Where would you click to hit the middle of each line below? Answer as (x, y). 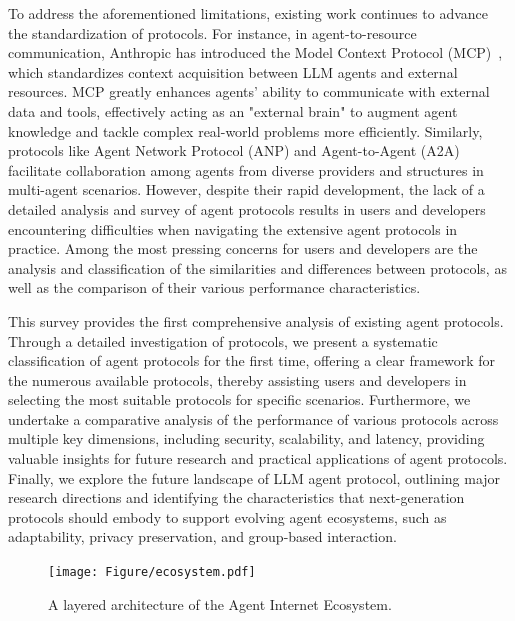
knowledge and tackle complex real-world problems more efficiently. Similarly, (245, 130)
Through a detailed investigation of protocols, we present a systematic (223, 340)
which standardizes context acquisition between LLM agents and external (233, 71)
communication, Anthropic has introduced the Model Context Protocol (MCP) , (255, 52)
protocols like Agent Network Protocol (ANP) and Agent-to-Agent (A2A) (234, 150)
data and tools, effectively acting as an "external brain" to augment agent (233, 110)
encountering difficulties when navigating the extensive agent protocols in (233, 228)
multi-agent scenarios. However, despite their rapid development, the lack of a (246, 189)
